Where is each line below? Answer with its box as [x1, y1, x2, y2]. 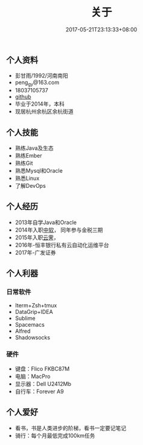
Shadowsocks [14, 334, 50, 341]
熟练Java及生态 [14, 144, 54, 152]
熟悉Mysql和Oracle [14, 167, 63, 174]
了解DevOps [14, 182, 46, 189]
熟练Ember [14, 152, 42, 159]
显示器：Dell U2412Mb [14, 380, 71, 387]
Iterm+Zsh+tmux [14, 302, 57, 309]
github [14, 93, 31, 100]
